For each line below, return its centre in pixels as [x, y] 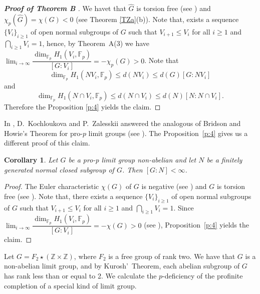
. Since [184, 207]
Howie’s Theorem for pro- [43, 133]
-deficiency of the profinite [203, 276]
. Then [132, 169]
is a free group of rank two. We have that [172, 256]
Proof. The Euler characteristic [52, 186]
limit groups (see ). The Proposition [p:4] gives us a [168, 133]
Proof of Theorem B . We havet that [65, 8]
